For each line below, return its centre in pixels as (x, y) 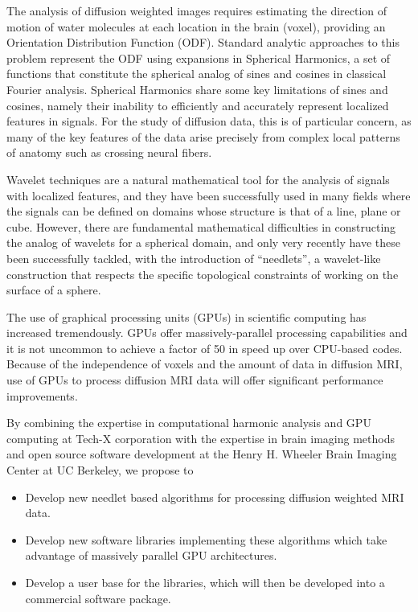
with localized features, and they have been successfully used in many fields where (209, 195)
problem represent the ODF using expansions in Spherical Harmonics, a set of (199, 58)
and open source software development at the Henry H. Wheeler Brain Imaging (202, 454)
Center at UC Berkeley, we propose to (100, 470)
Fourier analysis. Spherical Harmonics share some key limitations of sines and (197, 89)
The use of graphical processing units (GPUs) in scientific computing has (186, 316)
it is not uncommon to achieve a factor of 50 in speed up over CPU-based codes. (205, 348)
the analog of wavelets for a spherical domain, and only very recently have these (203, 242)
